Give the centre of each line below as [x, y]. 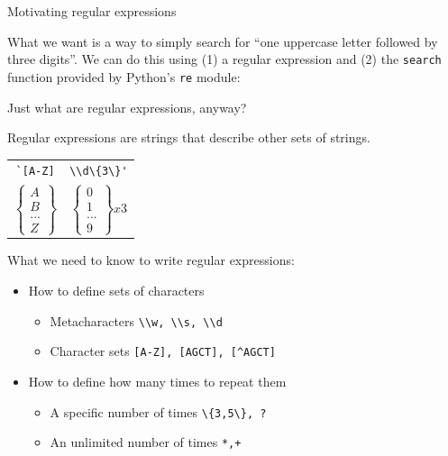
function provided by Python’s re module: [124, 76]
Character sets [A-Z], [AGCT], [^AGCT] [163, 351]
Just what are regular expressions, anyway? [127, 107]
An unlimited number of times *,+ [146, 442]
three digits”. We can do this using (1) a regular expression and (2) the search [224, 59]
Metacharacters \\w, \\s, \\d [136, 320]
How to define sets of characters [116, 291]
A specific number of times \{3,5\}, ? [158, 411]
